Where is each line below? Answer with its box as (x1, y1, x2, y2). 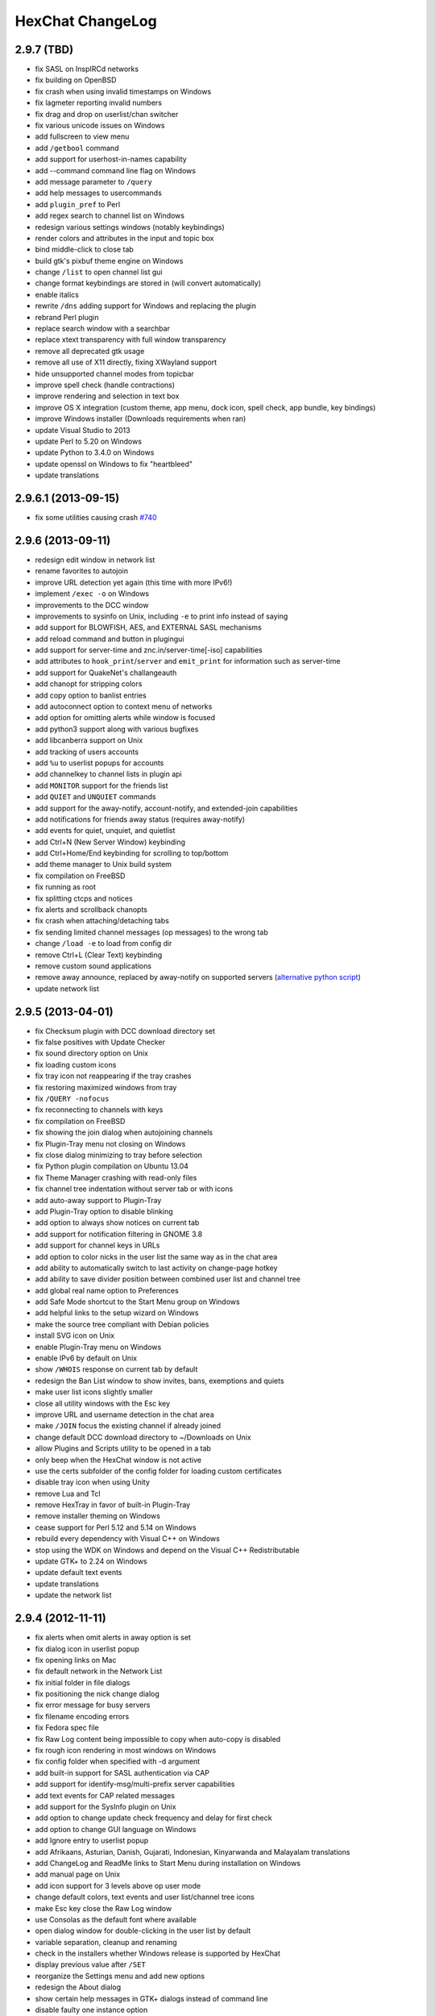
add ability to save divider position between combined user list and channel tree (35, 1274, 301, 1284)
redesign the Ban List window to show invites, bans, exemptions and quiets (35, 1376, 285, 1385)
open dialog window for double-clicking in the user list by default (35, 1926, 251, 1935)
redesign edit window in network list (35, 555, 155, 564)
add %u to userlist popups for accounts (35, 758, 164, 768)
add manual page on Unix (35, 1869, 121, 1879)
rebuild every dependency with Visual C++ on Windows (35, 1534, 221, 1543)
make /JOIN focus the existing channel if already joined (35, 1421, 222, 1431)
